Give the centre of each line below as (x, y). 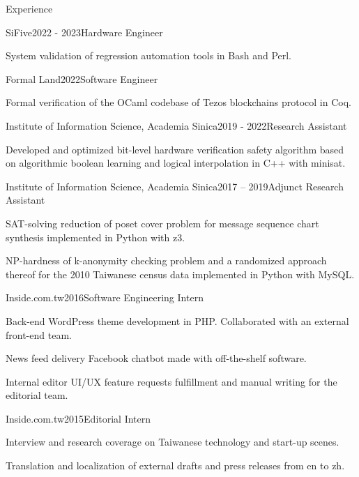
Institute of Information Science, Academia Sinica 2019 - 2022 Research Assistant (176, 125)
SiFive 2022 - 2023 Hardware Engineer (84, 32)
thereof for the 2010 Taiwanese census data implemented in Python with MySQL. (180, 274)
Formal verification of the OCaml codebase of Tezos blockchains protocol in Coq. (178, 102)
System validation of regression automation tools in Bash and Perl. (149, 55)
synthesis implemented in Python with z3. (96, 237)
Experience (29, 8)
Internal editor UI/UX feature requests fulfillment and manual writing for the (171, 381)
